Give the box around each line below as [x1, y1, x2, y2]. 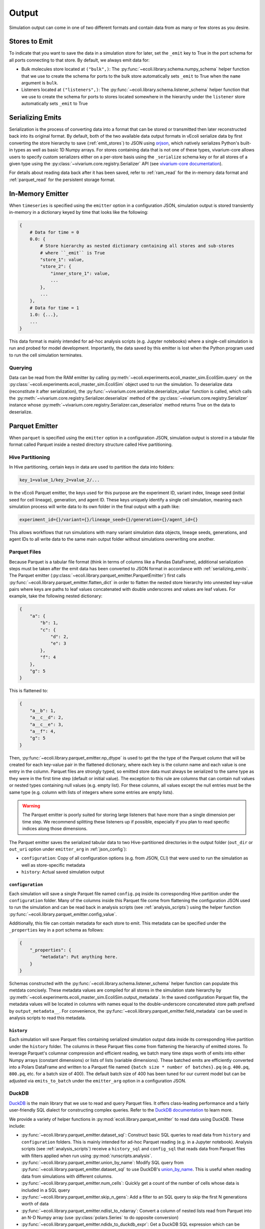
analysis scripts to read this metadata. [9, 1015, 86, 1021]
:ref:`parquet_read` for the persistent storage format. [9, 176, 115, 182]
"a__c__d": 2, [29, 715, 64, 720]
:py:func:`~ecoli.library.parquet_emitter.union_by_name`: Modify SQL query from [21, 1159, 184, 1165]
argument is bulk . [21, 80, 58, 86]
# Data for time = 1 [29, 305, 79, 311]
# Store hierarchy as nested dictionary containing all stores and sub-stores [40, 243, 235, 249]
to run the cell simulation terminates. [9, 352, 83, 358]
